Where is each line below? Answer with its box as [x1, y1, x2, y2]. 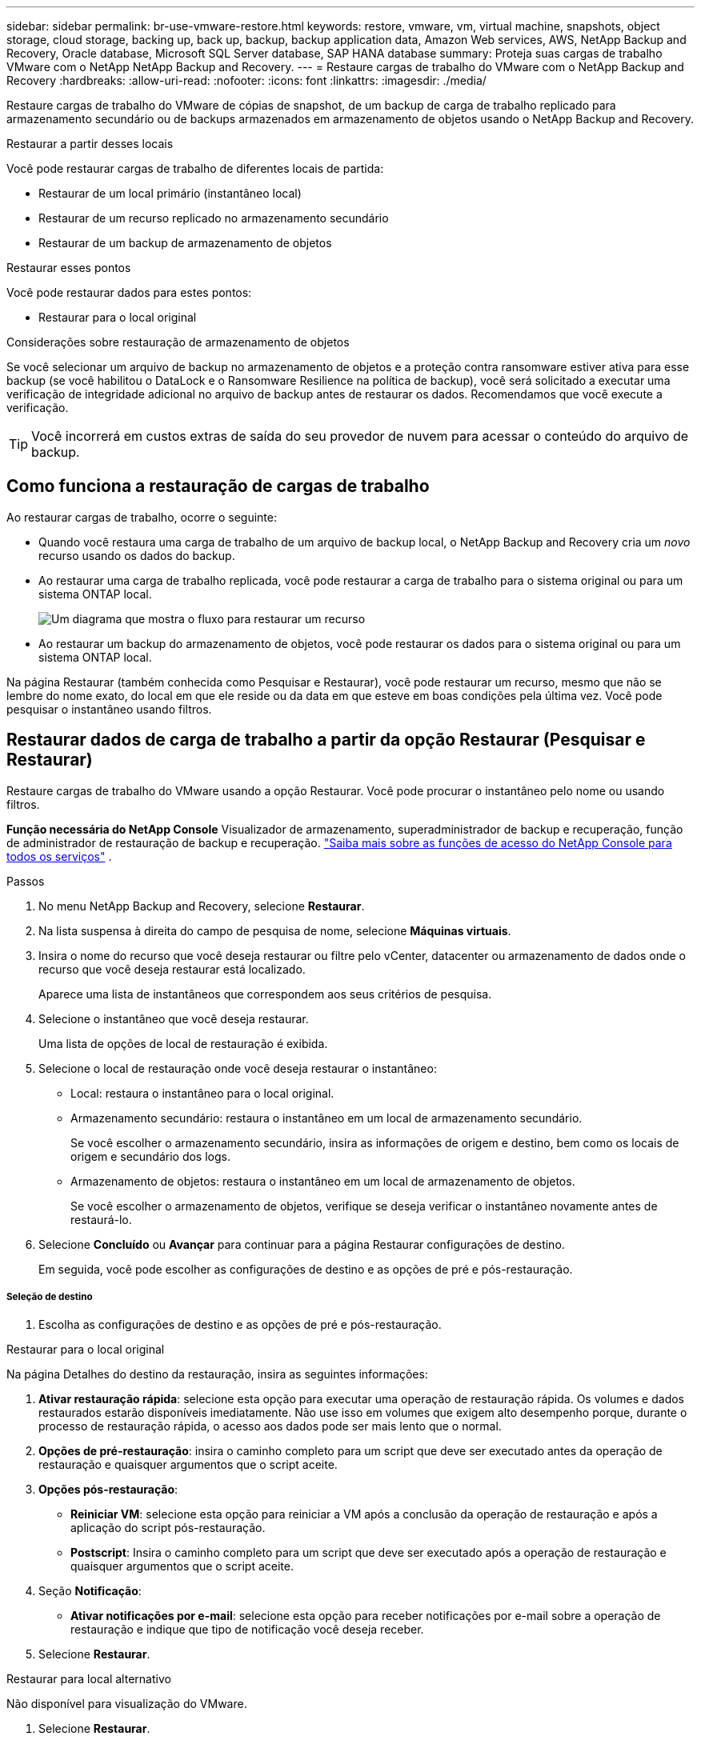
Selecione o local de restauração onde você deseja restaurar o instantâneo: [38, 1061, 437, 1075]
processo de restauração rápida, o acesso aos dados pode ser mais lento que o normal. [38, 1419, 502, 1434]
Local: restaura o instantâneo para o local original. [70, 1086, 334, 1100]
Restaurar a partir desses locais [6, 137, 174, 150]
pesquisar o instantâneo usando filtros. [6, 702, 212, 716]
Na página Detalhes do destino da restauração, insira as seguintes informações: [6, 1367, 428, 1382]
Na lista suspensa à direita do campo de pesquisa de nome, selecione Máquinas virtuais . [38, 923, 511, 938]
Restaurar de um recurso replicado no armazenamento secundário [38, 211, 389, 225]
